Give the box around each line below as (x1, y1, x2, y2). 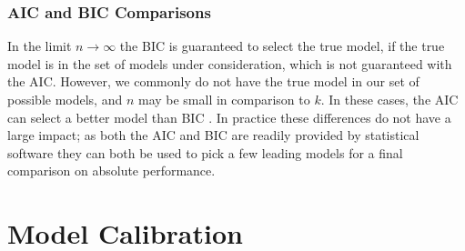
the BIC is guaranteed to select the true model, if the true (119, 36, 445, 55)
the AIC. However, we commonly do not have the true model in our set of (7, 72, 420, 91)
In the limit (7, 36, 72, 55)
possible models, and (7, 90, 123, 108)
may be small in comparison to (137, 90, 310, 108)
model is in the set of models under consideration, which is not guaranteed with (7, 54, 452, 73)
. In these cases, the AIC (320, 90, 459, 108)
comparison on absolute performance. (7, 161, 216, 180)
